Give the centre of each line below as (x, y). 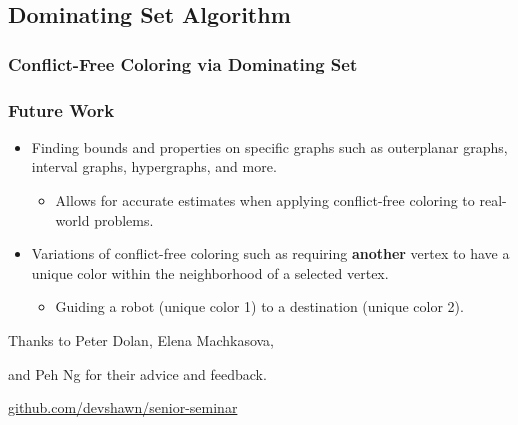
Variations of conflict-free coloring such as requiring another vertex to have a (270, 253)
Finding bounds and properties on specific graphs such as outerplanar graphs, (269, 146)
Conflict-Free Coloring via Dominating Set (183, 63)
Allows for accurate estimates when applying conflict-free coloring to (265, 200)
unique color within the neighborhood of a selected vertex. (210, 272)
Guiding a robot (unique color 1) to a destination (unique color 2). (259, 306)
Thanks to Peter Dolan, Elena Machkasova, (141, 340)
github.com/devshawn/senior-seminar (123, 407)
